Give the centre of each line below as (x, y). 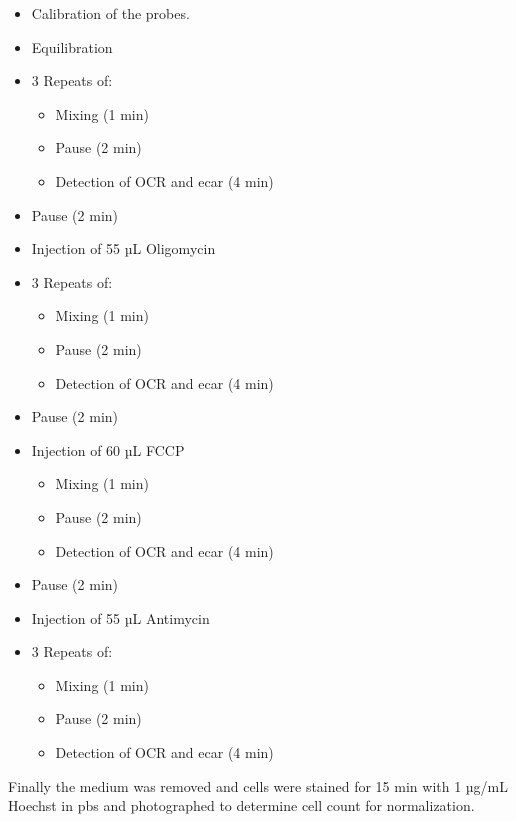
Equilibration (72, 46)
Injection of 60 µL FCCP (108, 449)
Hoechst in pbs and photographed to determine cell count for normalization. (241, 805)
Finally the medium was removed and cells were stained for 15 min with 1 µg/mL (258, 785)
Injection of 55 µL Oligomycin (123, 248)
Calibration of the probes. (110, 13)
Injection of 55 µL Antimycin (120, 617)
